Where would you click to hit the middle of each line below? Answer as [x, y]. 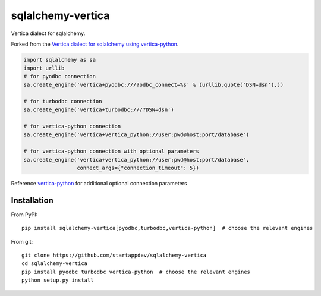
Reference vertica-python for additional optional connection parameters [99, 183]
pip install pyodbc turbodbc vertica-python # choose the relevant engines [136, 272]
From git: [22, 241]
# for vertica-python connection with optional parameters [111, 151]
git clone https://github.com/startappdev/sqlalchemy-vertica [114, 255]
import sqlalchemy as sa [60, 60]
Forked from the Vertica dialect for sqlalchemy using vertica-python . [95, 44]
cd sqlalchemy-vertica [55, 264]
